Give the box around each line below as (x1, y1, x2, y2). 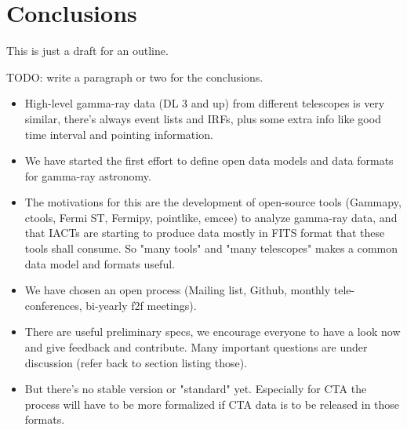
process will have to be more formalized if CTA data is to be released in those (24, 395, 400, 412)
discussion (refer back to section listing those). (24, 354, 248, 370)
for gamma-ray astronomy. (24, 167, 151, 184)
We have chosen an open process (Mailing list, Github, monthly (24, 282, 331, 298)
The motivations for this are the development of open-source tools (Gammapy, (24, 194, 402, 210)
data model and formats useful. (24, 255, 175, 271)
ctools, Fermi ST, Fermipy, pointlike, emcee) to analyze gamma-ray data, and (24, 209, 398, 225)
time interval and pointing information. (24, 126, 213, 142)
